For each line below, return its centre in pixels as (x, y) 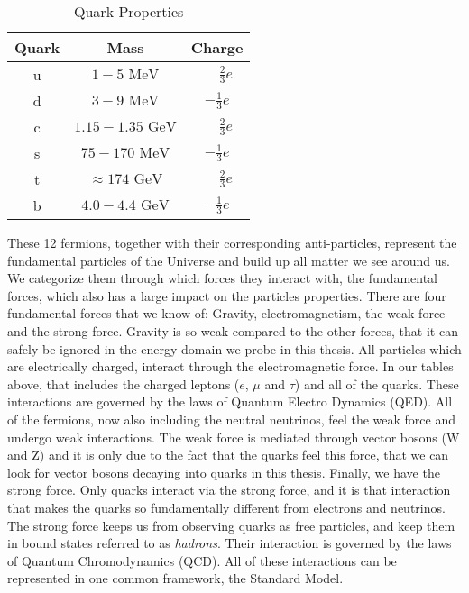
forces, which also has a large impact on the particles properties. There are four (227, 295)
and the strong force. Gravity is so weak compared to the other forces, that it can (233, 330)
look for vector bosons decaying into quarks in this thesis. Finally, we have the (224, 472)
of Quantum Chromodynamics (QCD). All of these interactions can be (202, 560)
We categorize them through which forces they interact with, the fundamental (223, 278)
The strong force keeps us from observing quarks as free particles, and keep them (231, 525)
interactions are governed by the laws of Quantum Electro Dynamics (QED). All (230, 401)
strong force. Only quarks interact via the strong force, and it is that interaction (229, 490)
